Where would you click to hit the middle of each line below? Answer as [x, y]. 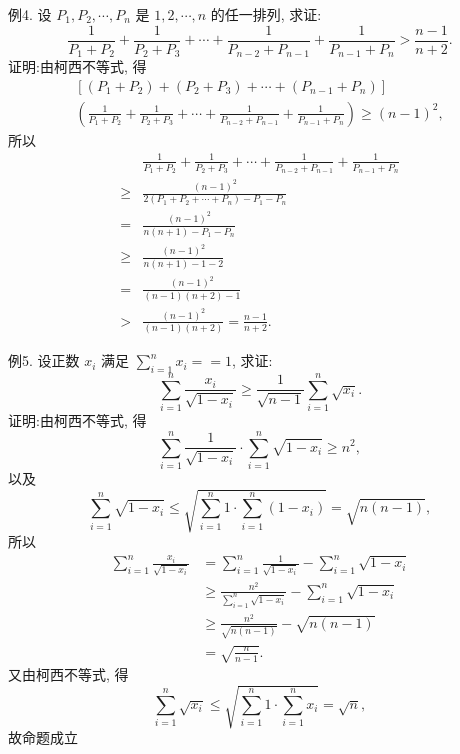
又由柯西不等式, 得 [68, 674]
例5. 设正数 [44, 360]
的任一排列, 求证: [266, 14]
